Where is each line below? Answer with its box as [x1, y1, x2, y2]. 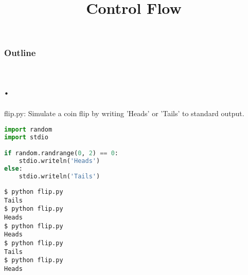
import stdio [4, 133, 48, 141]
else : [4, 165, 23, 173]
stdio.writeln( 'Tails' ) [19, 173, 100, 180]
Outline [4, 46, 36, 59]
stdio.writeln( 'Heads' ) [19, 157, 100, 165]
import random [4, 126, 52, 134]
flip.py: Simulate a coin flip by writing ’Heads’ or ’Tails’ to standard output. [4, 108, 244, 119]
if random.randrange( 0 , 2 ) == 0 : [4, 150, 119, 157]
